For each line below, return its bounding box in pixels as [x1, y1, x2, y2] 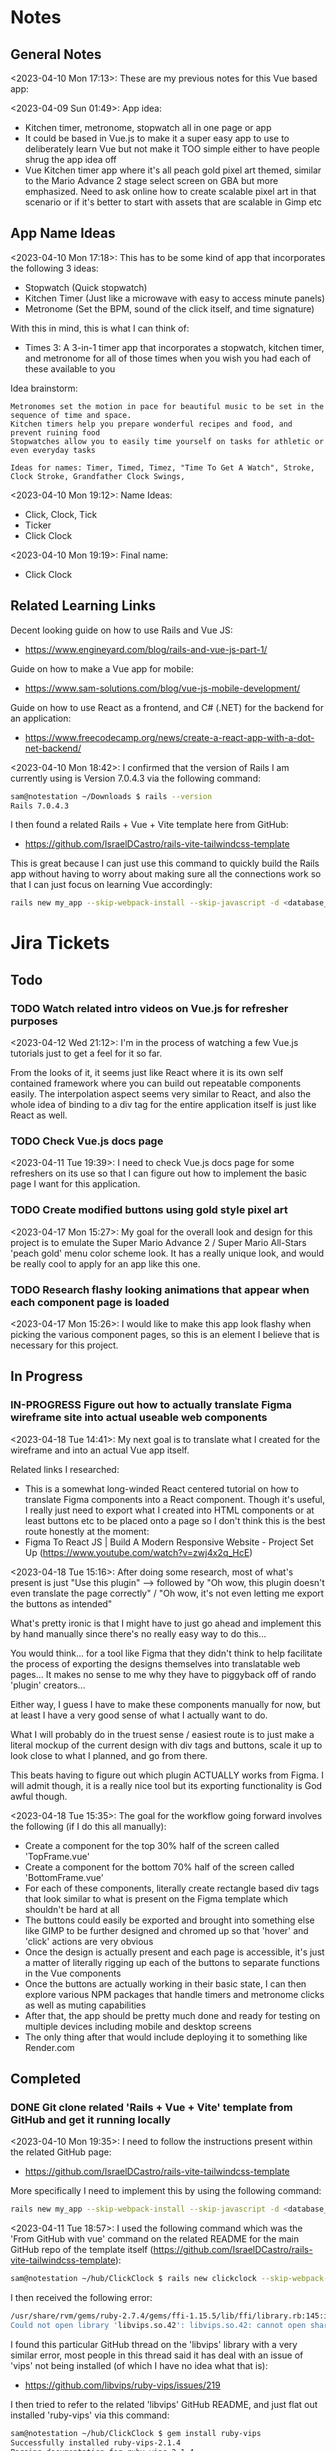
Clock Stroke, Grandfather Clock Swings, [10, 471, 186, 481]
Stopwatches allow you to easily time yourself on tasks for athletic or [10, 436, 325, 446]
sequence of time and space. [10, 410, 132, 420]
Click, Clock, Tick [24, 508, 98, 520]
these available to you [24, 362, 116, 375]
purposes [10, 1014, 58, 1028]
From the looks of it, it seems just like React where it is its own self [10, 1067, 284, 1079]
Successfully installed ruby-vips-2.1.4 [10, 2437, 182, 2448]
